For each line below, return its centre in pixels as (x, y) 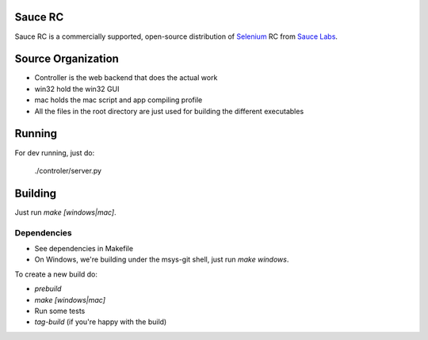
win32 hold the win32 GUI (77, 89)
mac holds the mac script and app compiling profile (118, 100)
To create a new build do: (56, 274)
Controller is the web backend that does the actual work (126, 78)
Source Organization (67, 59)
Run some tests (60, 311)
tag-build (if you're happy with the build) (101, 322)
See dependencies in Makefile (84, 248)
